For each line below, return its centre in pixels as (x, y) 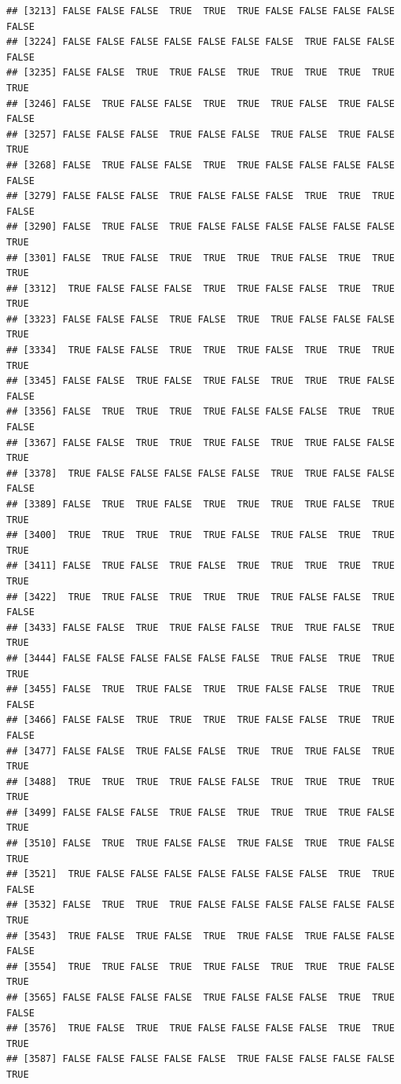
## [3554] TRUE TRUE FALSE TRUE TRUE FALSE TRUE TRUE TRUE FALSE (200, 966)
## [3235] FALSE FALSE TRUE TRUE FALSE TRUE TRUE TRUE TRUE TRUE (200, 73)
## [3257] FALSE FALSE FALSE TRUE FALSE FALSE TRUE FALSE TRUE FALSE (200, 134)
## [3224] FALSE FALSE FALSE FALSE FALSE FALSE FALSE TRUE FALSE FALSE (200, 42)
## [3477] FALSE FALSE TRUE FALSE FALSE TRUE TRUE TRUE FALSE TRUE (200, 751)
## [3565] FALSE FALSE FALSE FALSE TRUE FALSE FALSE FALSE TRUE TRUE (200, 997)
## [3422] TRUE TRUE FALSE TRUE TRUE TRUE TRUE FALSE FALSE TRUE (200, 597)
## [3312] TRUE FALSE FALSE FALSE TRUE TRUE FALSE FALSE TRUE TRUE (200, 288)
